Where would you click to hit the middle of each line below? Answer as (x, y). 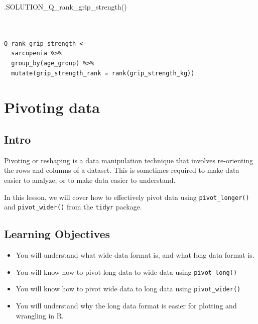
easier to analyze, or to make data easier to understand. (90, 180)
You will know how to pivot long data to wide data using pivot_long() (126, 272)
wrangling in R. (40, 315)
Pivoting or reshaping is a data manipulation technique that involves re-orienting (129, 160)
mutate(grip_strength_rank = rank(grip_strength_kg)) (103, 73)
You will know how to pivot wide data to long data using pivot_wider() (128, 289)
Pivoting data (52, 107)
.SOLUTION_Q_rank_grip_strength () (66, 7)
